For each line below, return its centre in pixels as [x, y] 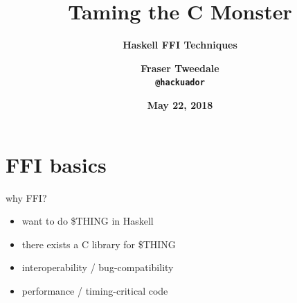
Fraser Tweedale [180, 68]
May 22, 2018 [180, 104]
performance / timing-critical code [95, 290]
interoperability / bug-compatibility [98, 267]
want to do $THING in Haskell [88, 221]
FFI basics [56, 164]
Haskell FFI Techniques [180, 45]
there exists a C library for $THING [99, 244]
